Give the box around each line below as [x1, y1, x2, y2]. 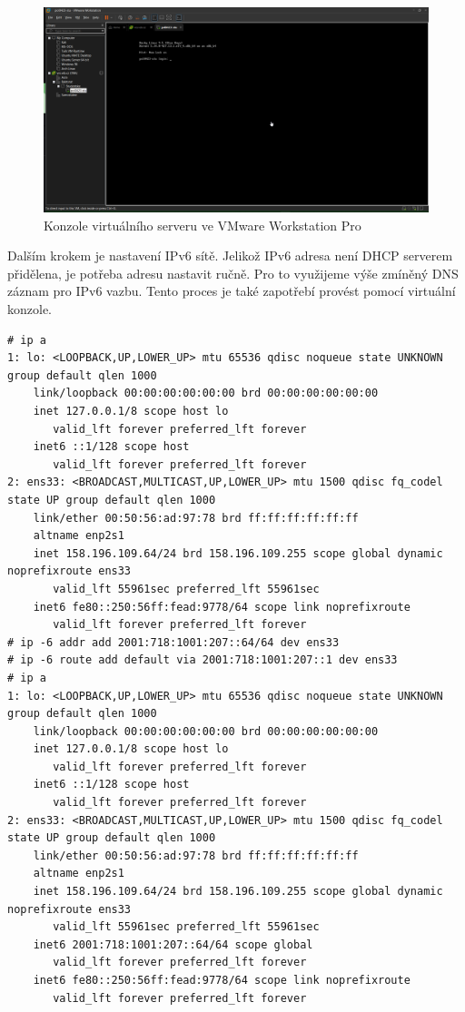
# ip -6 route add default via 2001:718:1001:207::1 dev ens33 [7, 653, 398, 667]
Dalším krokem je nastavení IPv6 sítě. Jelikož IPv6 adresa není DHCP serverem [7, 246, 453, 265]
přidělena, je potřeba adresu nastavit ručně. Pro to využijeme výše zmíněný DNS [7, 263, 459, 282]
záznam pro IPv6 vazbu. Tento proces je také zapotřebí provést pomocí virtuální [7, 281, 456, 300]
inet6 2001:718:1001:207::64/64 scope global [33, 938, 313, 951]
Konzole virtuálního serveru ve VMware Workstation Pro [44, 215, 361, 234]
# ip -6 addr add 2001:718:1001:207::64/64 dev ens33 [7, 635, 340, 649]
